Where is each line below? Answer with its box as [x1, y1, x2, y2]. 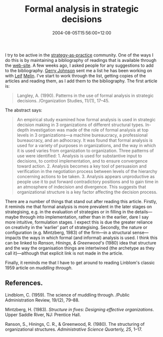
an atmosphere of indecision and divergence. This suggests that [17, 184, 146, 189]
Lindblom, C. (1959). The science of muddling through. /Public [5, 292, 130, 298]
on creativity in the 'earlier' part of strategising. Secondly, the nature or [5, 224, 147, 230]
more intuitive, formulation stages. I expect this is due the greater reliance [5, 219, 153, 225]
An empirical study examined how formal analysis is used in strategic [17, 116, 156, 122]
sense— [132, 229, 149, 235]
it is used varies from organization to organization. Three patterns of [17, 148, 154, 153]
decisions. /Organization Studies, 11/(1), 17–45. [17, 97, 110, 103]
